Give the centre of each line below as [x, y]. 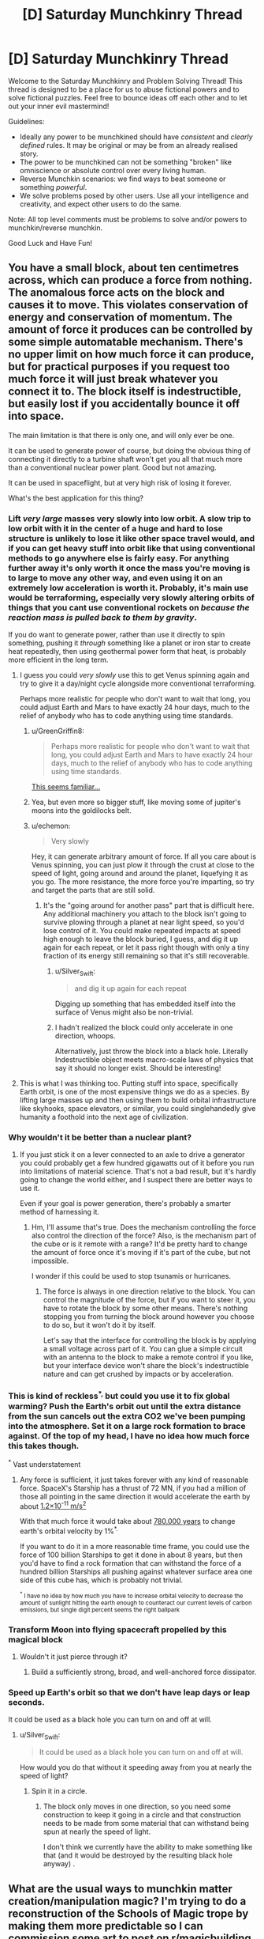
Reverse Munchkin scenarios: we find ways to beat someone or [123, 179]
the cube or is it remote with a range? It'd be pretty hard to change [139, 1244]
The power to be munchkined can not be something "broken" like [126, 162]
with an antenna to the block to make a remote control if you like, [148, 1357]
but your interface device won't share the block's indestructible [146, 1366]
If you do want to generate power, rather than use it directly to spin [117, 635]
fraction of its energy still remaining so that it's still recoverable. [146, 956]
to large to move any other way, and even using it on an [115, 577]
